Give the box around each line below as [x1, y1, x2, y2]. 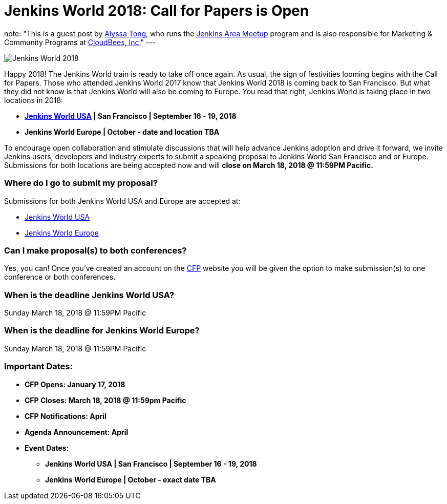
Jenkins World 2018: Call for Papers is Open [4, 2, 309, 19]
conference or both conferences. [4, 272, 116, 282]
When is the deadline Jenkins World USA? [4, 289, 175, 300]
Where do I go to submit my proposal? [4, 178, 158, 188]
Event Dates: [25, 443, 69, 452]
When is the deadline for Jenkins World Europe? [4, 325, 200, 336]
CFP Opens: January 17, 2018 [25, 380, 125, 389]
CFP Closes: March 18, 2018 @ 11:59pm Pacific [25, 395, 186, 405]
